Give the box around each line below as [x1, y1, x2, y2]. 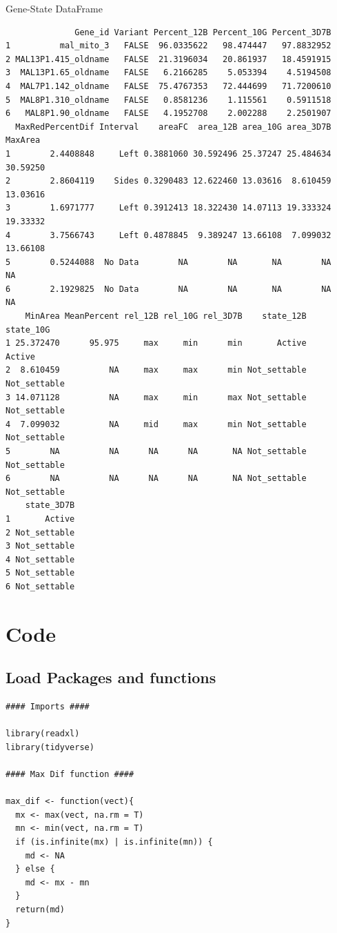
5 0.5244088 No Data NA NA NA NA [6, 257, 331, 267]
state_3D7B [25, 500, 75, 511]
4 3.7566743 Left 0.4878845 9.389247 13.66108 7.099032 [6, 230, 331, 240]
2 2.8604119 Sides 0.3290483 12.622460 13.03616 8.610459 [6, 176, 331, 186]
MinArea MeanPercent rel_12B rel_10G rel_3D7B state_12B [25, 311, 307, 322]
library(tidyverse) [6, 742, 94, 752]
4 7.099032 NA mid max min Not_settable [6, 419, 307, 429]
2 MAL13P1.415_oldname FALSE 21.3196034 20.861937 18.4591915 [6, 54, 331, 64]
